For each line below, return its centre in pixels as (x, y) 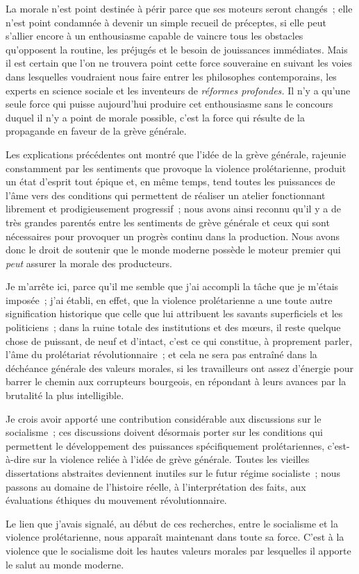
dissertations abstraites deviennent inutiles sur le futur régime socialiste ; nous (173, 473)
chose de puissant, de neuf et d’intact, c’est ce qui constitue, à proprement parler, (179, 340)
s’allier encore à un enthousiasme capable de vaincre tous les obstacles (155, 36)
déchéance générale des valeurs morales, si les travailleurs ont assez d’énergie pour (179, 368)
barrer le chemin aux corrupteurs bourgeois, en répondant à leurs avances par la (176, 381)
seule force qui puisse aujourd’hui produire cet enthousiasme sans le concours (169, 104)
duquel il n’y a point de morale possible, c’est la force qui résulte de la (155, 117)
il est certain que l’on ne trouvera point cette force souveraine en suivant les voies (179, 63)
